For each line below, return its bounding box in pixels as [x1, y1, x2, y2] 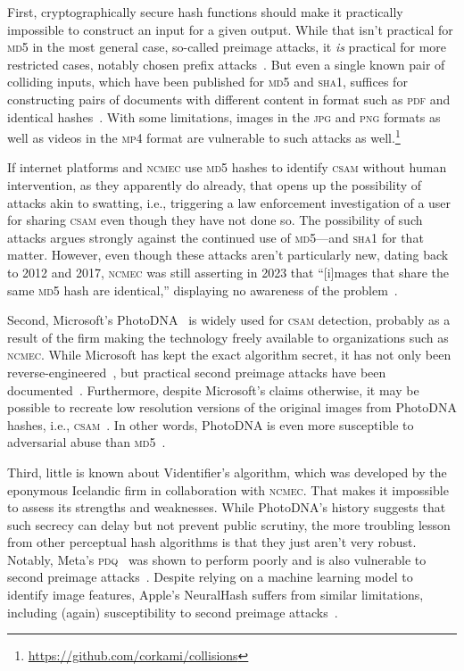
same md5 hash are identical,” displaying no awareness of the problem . [7, 280, 398, 299]
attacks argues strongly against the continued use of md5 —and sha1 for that [7, 228, 424, 246]
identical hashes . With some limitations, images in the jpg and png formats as [7, 107, 441, 126]
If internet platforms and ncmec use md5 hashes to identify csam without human [7, 158, 447, 177]
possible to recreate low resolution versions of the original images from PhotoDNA [7, 398, 457, 417]
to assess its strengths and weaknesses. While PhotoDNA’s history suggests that [7, 498, 446, 517]
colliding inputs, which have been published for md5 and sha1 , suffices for [7, 72, 408, 91]
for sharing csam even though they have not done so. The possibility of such [7, 211, 423, 229]
